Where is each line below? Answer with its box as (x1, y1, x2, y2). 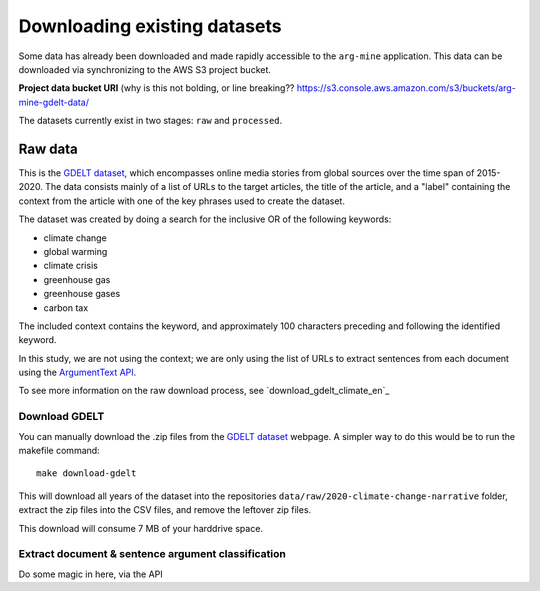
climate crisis (43, 260, 99, 272)
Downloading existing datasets (18, 15, 282, 37)
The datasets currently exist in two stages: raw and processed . (18, 115, 283, 127)
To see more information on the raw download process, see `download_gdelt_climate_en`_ (18, 385, 390, 397)
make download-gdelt (36, 468, 137, 479)
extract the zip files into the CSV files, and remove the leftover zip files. (18, 504, 312, 516)
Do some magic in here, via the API (18, 568, 164, 580)
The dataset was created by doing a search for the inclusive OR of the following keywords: (18, 213, 392, 225)
